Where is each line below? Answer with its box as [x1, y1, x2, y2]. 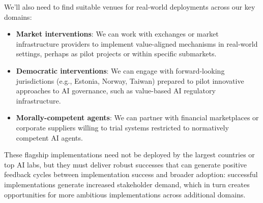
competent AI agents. [16, 132, 83, 143]
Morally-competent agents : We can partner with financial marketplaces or [16, 112, 259, 123]
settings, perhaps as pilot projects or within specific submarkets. [16, 48, 217, 59]
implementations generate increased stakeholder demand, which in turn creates [4, 179, 250, 189]
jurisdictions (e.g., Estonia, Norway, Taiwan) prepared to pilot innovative [16, 75, 244, 86]
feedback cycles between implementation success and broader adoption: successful [4, 169, 258, 180]
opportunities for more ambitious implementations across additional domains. [4, 189, 246, 199]
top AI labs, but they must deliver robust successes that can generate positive [4, 159, 247, 170]
